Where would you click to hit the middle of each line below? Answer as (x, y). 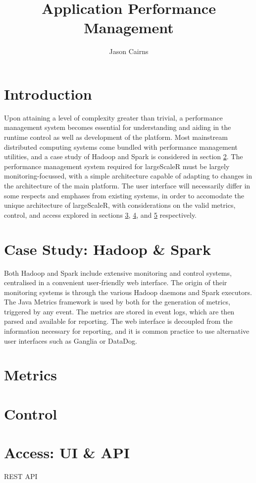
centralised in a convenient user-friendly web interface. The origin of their (116, 282)
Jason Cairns (129, 51)
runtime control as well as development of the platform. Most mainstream (116, 137)
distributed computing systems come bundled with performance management (121, 147)
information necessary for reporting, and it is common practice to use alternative (127, 331)
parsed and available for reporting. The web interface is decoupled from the (118, 321)
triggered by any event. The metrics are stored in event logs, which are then (119, 311)
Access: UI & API (67, 453)
